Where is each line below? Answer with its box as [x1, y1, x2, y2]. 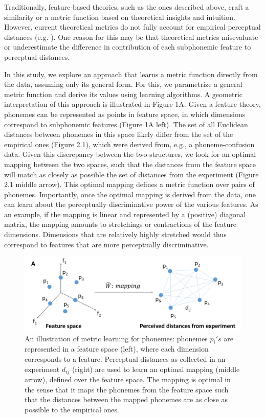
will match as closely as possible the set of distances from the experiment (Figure [4, 169, 259, 179]
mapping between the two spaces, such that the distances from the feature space [4, 158, 256, 169]
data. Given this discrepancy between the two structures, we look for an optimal [4, 149, 256, 159]
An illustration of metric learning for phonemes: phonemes [25, 333, 208, 343]
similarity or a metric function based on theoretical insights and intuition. [4, 11, 236, 22]
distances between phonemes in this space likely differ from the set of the [4, 129, 233, 140]
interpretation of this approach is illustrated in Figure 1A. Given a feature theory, [4, 99, 261, 109]
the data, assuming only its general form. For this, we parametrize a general [4, 79, 242, 89]
